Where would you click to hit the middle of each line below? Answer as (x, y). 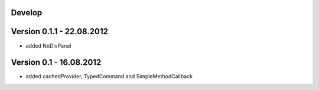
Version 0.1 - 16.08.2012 (56, 63)
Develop (27, 13)
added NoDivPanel (48, 46)
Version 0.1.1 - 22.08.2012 (60, 31)
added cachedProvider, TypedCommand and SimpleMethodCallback (109, 76)
